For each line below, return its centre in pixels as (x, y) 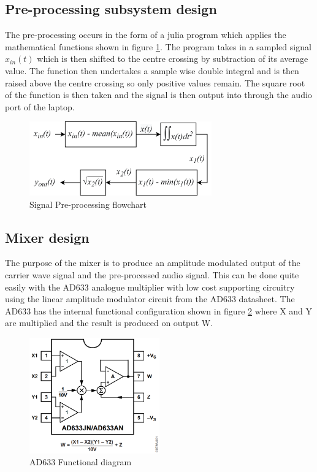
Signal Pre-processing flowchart (88, 204)
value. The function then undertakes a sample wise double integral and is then (152, 70)
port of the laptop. (40, 106)
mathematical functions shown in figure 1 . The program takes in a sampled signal (158, 46)
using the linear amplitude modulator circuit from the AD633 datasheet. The (150, 299)
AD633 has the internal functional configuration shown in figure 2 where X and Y (159, 310)
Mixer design (47, 237)
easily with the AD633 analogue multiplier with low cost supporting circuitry (150, 287)
